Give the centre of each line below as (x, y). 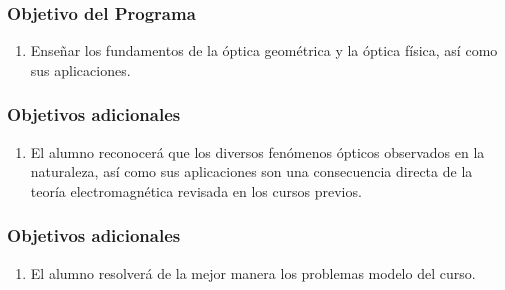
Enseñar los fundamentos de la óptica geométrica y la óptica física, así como (264, 50)
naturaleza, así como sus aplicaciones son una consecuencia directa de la (251, 171)
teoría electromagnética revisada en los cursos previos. (196, 190)
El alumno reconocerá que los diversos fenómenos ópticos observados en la (257, 151)
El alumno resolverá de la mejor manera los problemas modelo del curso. (253, 272)
